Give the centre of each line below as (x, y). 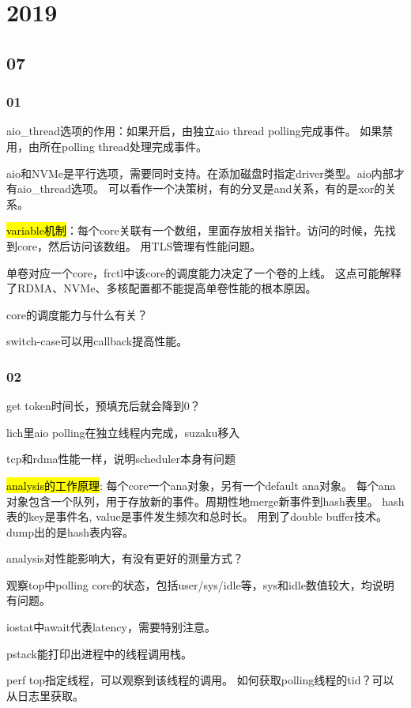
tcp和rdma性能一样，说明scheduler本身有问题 (121, 459)
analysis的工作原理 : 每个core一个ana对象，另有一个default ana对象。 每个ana (201, 485)
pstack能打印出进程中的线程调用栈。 (99, 653)
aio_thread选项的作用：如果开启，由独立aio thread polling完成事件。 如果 (194, 131)
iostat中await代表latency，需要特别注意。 (111, 627)
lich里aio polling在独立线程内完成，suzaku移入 (123, 432)
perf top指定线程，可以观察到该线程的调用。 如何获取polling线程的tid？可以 (200, 680)
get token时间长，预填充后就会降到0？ (104, 406)
